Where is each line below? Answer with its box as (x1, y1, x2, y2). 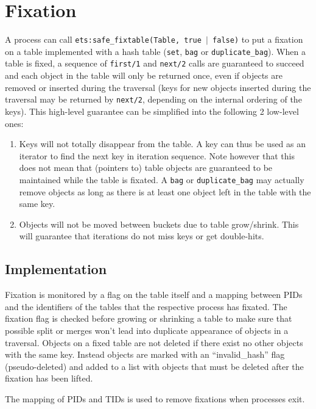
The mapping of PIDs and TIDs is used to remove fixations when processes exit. (5, 392, 305, 405)
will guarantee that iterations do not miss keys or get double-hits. (19, 230, 264, 242)
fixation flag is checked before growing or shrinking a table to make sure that (5, 312, 292, 325)
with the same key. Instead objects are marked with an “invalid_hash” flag (5, 348, 285, 361)
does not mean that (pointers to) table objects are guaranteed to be (19, 161, 273, 174)
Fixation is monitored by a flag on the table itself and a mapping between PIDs (5, 288, 303, 301)
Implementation (5, 259, 107, 278)
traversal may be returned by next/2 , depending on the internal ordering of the (5, 93, 302, 106)
